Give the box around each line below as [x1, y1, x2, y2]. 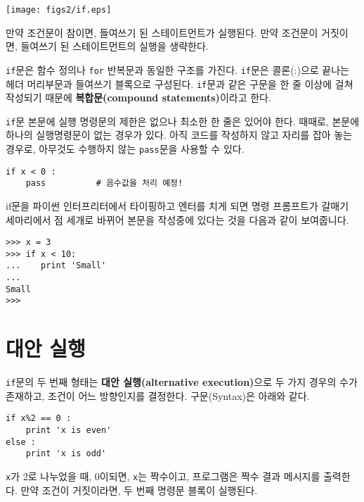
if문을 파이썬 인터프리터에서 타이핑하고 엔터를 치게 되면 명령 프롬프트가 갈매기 [6, 198, 349, 213]
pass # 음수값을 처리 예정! [25, 178, 183, 189]
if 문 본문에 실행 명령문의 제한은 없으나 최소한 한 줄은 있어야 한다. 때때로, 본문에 [6, 113, 360, 128]
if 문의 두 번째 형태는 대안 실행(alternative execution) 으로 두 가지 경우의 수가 [6, 375, 358, 389]
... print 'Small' [6, 261, 107, 271]
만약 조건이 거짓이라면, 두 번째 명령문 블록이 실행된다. [20, 482, 258, 497]
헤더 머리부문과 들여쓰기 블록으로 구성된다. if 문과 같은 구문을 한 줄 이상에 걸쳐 [6, 76, 353, 91]
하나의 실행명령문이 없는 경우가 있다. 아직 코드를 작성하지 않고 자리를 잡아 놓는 [6, 127, 353, 142]
